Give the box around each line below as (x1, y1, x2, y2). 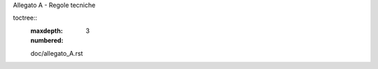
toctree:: (13, 14, 38, 22)
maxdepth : (30, 26, 63, 35)
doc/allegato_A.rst (30, 49, 83, 57)
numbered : (30, 36, 64, 45)
